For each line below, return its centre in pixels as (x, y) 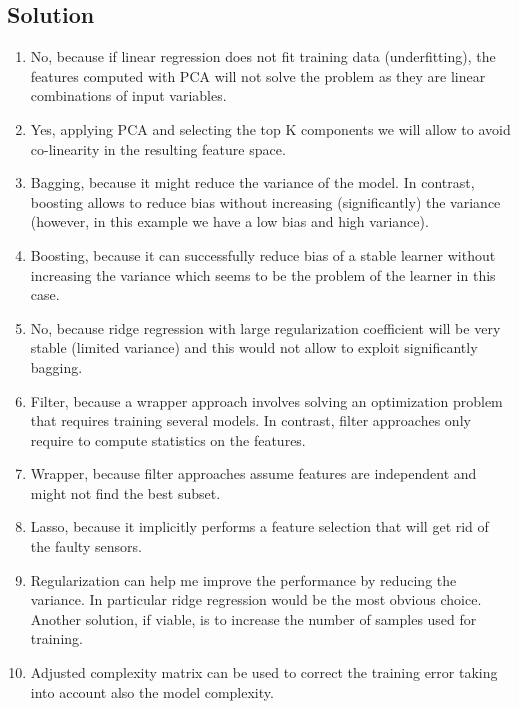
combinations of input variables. (128, 95)
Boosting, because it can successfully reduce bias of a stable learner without (263, 254)
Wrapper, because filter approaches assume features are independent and (253, 473)
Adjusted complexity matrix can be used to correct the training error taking (264, 672)
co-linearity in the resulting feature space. (158, 148)
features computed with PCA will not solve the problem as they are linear (258, 75)
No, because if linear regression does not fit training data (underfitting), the (263, 56)
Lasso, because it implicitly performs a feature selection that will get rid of (259, 526)
